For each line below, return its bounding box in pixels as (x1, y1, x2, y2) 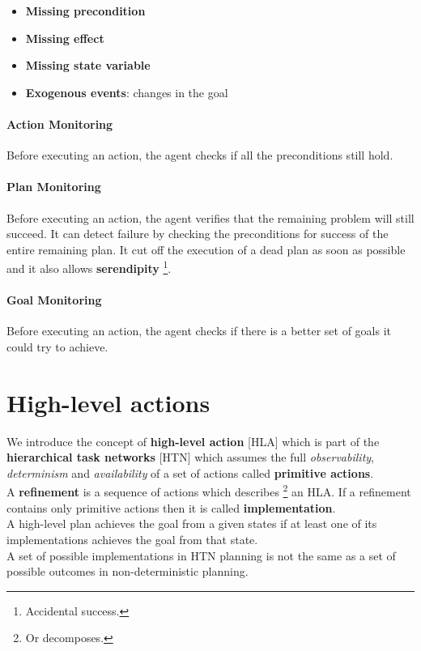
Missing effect (25, 29, 104, 46)
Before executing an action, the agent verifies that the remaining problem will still (6, 209, 415, 226)
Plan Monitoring (6, 178, 101, 195)
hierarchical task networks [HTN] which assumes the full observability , (6, 449, 374, 466)
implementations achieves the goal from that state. (6, 530, 258, 547)
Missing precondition (25, 2, 146, 19)
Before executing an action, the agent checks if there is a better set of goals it (6, 322, 391, 339)
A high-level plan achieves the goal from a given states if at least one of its (6, 515, 377, 532)
